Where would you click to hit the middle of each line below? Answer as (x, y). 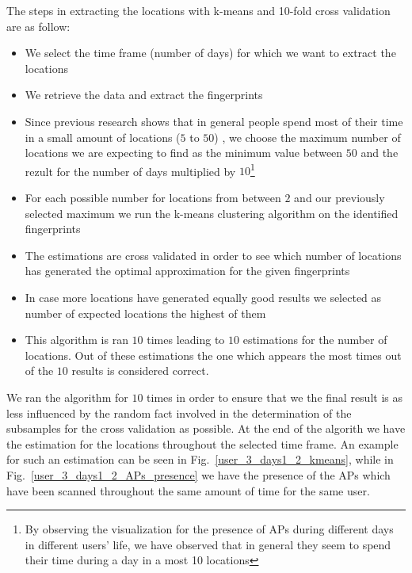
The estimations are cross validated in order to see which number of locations (213, 255)
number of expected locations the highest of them (145, 313)
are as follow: (38, 26)
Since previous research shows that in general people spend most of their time (214, 121)
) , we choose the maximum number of (307, 137)
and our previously (340, 197)
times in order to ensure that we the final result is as (275, 397)
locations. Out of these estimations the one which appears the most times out (213, 355)
